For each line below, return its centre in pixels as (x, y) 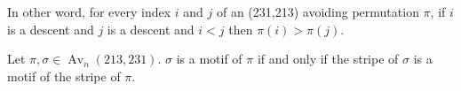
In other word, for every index (89, 11)
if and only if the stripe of (328, 59)
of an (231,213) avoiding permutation (318, 11)
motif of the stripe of (64, 76)
